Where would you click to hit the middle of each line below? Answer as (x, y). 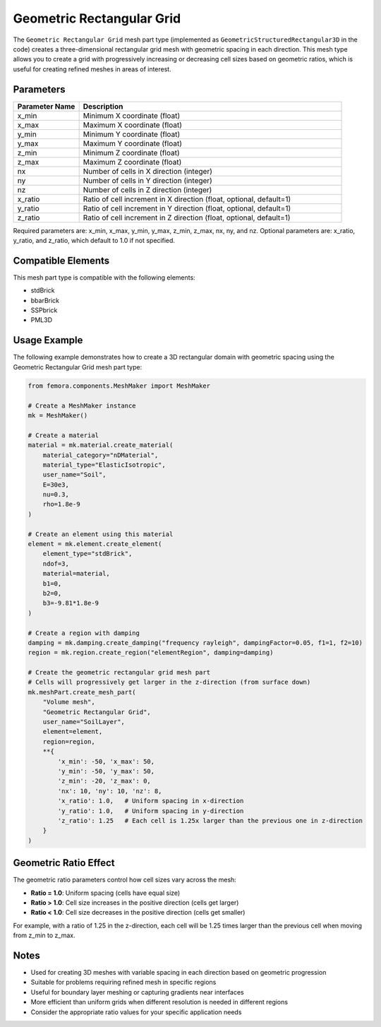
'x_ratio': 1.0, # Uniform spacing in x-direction (151, 801)
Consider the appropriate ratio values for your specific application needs (136, 1012)
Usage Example (48, 340)
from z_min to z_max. (44, 935)
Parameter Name (46, 106)
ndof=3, (56, 564)
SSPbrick (44, 310)
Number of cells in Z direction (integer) (147, 189)
